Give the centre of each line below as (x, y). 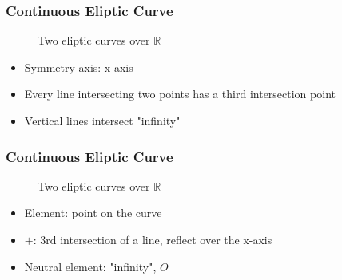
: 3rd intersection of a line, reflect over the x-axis (153, 239)
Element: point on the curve (93, 213)
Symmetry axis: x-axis (79, 67)
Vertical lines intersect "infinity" (102, 120)
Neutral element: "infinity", (90, 266)
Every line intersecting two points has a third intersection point (180, 94)
